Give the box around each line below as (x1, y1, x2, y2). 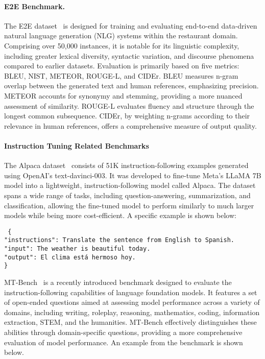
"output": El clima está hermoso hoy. (4, 253, 136, 261)
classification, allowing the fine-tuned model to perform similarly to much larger (4, 200, 254, 210)
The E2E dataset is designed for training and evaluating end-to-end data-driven (4, 20, 257, 31)
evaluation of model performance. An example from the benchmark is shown (4, 337, 243, 347)
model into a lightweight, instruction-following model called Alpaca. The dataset (4, 180, 256, 190)
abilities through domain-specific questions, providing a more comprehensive (4, 326, 243, 337)
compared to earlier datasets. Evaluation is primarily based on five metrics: (4, 60, 239, 71)
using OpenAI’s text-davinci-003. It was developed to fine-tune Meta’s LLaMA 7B (4, 170, 261, 180)
